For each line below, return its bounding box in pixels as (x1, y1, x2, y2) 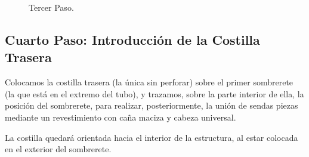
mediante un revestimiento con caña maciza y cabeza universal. (5, 110, 236, 123)
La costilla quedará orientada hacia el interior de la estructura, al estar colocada (5, 131, 298, 143)
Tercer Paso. (29, 1, 74, 13)
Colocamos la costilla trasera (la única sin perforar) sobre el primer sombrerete (5, 76, 293, 88)
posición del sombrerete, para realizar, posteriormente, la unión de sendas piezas (5, 99, 298, 112)
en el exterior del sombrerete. (5, 143, 112, 155)
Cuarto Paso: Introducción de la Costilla (5, 30, 260, 48)
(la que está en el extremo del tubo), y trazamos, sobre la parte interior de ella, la (5, 87, 304, 100)
